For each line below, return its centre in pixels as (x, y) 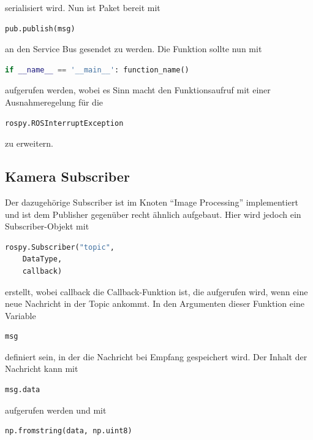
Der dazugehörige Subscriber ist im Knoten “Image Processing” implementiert (152, 202)
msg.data (23, 390)
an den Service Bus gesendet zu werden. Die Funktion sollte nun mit (134, 49)
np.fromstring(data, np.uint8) (69, 431)
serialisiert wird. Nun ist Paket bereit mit (83, 7)
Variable (21, 315)
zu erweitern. (29, 143)
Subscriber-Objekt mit (47, 226)
